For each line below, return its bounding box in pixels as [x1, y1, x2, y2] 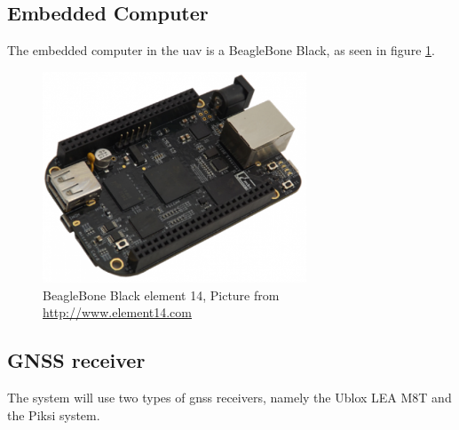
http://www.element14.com [43, 303, 192, 322]
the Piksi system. [7, 405, 100, 424]
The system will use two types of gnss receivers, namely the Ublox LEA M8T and [7, 388, 452, 407]
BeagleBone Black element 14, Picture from [43, 285, 280, 304]
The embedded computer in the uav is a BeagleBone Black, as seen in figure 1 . [7, 41, 435, 60]
